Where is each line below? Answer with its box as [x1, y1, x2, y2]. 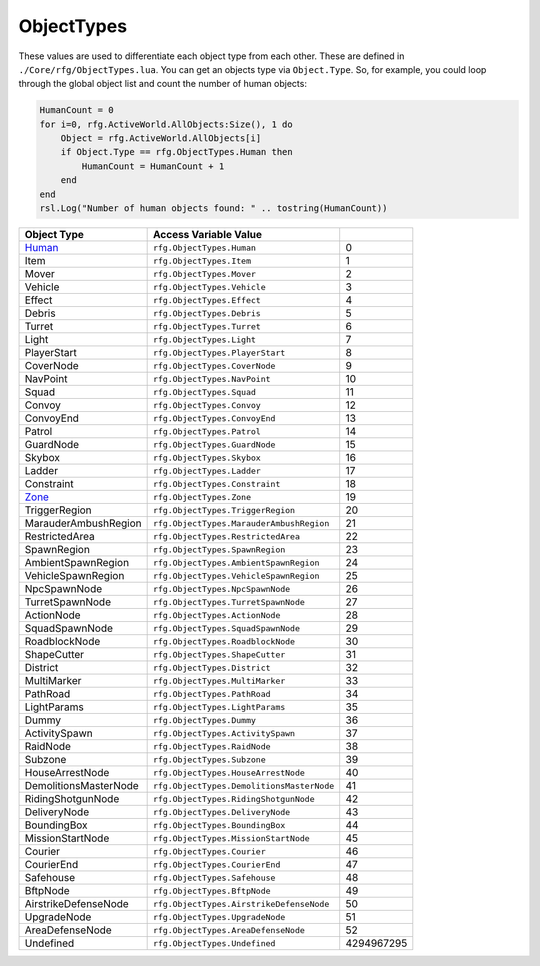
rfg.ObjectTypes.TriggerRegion [152, 505, 295, 515]
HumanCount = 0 [39, 105, 114, 116]
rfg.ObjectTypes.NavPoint [152, 373, 271, 384]
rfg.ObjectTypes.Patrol [152, 426, 262, 437]
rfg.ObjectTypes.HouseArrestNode [152, 767, 305, 778]
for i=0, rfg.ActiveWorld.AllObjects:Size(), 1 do [39, 118, 294, 130]
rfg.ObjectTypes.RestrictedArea [152, 531, 300, 542]
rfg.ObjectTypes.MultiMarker [152, 675, 286, 686]
